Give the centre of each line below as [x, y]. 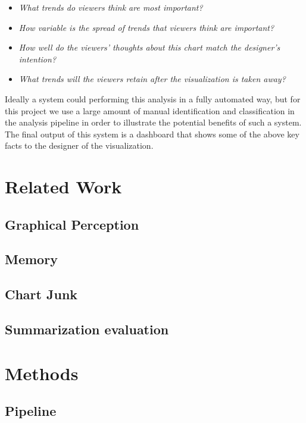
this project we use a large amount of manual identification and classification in [150, 110]
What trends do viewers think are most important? [111, 7]
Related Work [63, 187]
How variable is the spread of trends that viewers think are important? [146, 27]
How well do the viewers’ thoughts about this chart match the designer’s [149, 47]
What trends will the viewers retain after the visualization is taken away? [152, 79]
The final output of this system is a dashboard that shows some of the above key [152, 134]
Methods [42, 373]
